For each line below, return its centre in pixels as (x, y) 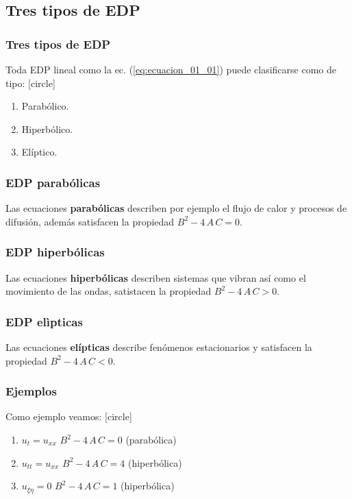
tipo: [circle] (30, 83)
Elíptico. (39, 152)
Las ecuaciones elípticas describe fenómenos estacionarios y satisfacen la (159, 347)
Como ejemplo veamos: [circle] (69, 416)
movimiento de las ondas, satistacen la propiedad (109, 291)
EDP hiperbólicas (55, 252)
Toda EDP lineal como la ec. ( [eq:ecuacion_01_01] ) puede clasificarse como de (171, 69)
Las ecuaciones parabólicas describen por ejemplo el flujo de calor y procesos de (176, 208)
